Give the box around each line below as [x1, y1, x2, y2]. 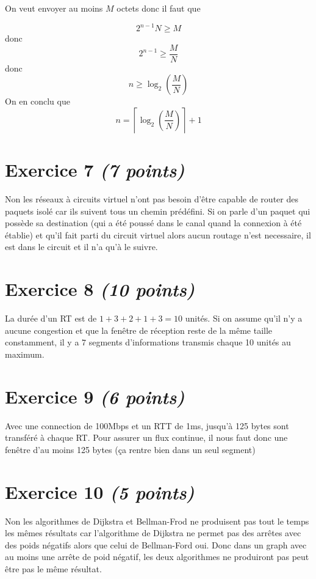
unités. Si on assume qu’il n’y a [185, 312, 303, 325]
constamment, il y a [5, 336, 79, 349]
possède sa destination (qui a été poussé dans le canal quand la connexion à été [5, 216, 302, 229]
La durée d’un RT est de [5, 312, 97, 325]
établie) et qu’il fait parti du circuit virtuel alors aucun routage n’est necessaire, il [5, 228, 311, 241]
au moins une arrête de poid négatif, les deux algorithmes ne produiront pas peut [5, 550, 309, 563]
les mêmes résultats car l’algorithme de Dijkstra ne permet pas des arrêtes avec [5, 526, 301, 539]
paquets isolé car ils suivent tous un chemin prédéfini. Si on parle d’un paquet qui [5, 204, 311, 217]
